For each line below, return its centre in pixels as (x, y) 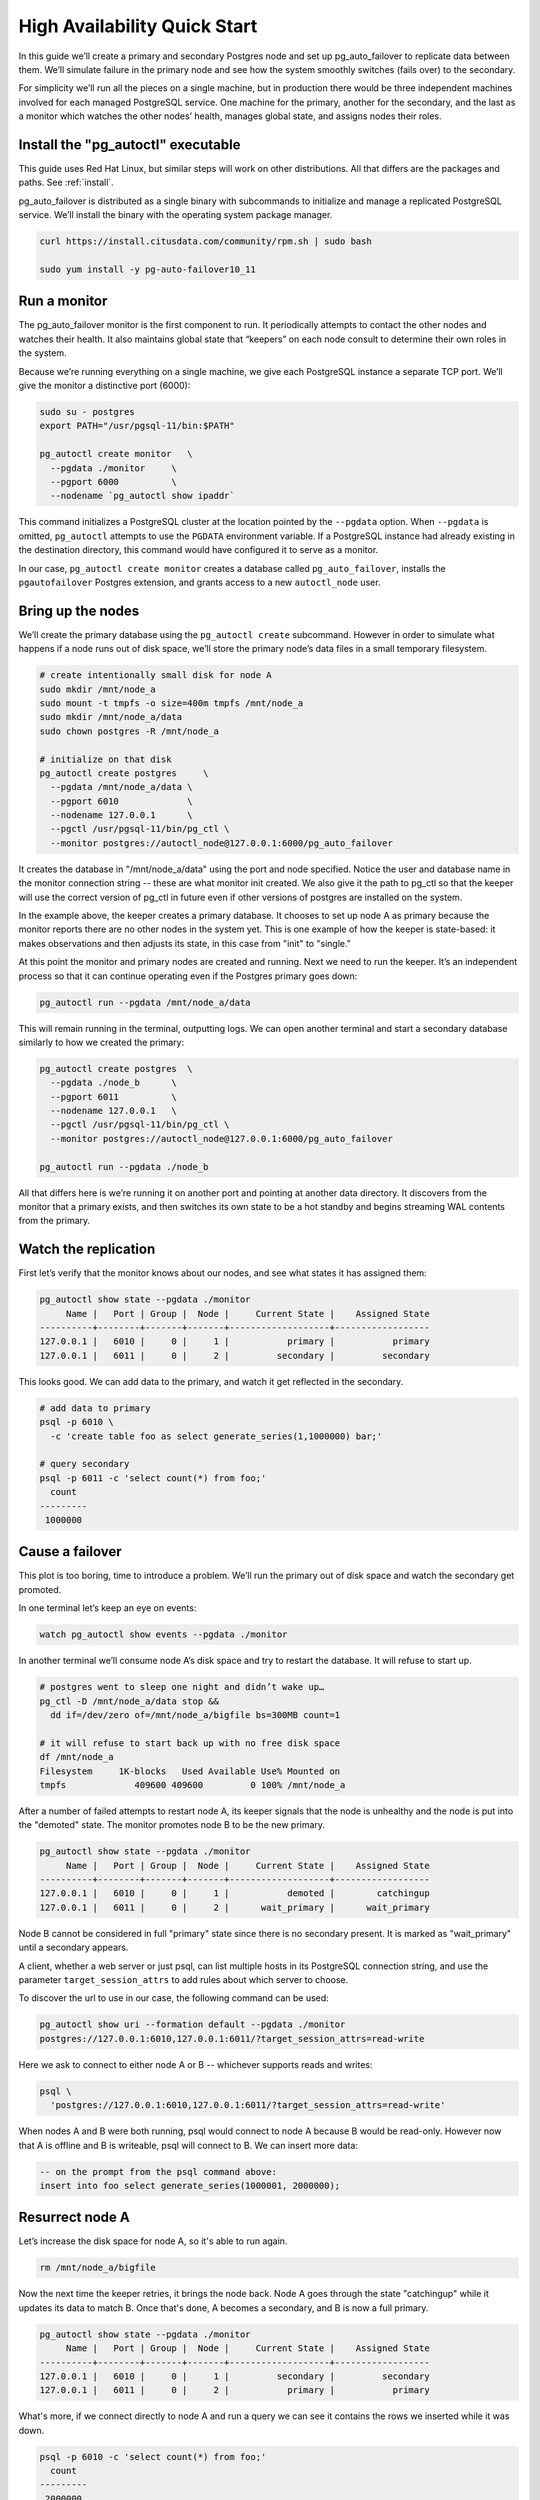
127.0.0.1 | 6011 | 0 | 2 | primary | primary (234, 2390)
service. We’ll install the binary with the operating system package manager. (175, 215)
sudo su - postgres (87, 411)
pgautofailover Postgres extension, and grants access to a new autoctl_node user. (199, 582)
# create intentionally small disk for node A (155, 675)
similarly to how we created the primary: (101, 1042)
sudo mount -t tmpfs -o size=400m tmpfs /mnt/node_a (171, 703)
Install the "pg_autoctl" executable (129, 144)
